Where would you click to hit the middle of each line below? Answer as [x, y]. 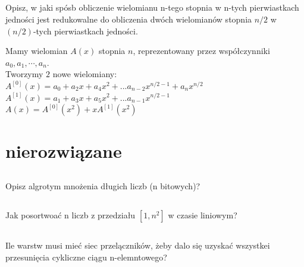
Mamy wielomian [37, 51]
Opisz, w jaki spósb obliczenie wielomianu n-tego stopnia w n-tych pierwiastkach [152, 7]
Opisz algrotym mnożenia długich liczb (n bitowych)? [103, 185]
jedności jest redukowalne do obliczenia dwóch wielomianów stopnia [129, 19]
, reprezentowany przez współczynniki [201, 51]
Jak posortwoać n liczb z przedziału [70, 214]
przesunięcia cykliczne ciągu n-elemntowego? [86, 257]
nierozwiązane [64, 151]
